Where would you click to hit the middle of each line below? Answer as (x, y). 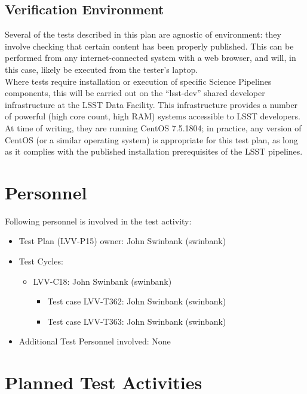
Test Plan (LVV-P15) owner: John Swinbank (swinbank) (122, 241)
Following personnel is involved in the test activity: (98, 221)
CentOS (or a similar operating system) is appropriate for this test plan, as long (151, 139)
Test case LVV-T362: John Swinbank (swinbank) (137, 301)
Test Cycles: (41, 261)
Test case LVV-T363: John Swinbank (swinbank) (137, 321)
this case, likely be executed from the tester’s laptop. (102, 69)
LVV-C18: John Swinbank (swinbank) (102, 281)
